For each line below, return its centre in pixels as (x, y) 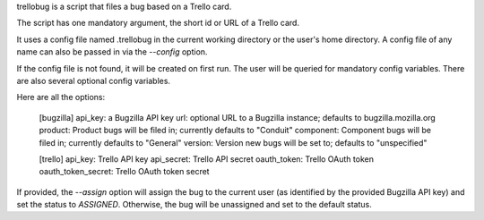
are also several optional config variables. (93, 80)
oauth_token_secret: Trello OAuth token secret (124, 172)
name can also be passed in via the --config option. (112, 52)
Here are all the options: (61, 97)
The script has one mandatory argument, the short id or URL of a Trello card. (158, 23)
